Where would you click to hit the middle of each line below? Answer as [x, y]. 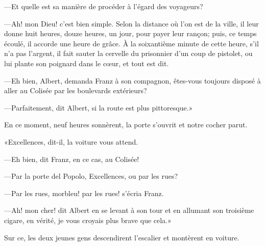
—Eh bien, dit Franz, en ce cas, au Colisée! [72, 159]
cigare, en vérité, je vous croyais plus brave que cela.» [88, 220]
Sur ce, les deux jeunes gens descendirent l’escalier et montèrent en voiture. [122, 237]
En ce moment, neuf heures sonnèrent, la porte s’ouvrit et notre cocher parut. [126, 125]
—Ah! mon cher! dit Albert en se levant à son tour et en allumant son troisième [129, 210]
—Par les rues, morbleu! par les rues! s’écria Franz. [84, 193]
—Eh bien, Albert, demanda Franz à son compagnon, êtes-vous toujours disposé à [132, 80]
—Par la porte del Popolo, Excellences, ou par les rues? [91, 176]
